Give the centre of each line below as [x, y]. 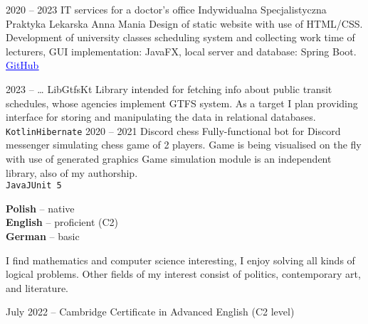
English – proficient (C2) [62, 222]
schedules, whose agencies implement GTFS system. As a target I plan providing [182, 103]
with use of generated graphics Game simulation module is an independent [169, 158]
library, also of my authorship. [72, 172]
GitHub [22, 65]
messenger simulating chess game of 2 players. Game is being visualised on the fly [184, 145]
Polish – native [40, 208]
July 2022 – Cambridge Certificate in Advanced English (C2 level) [150, 312]
